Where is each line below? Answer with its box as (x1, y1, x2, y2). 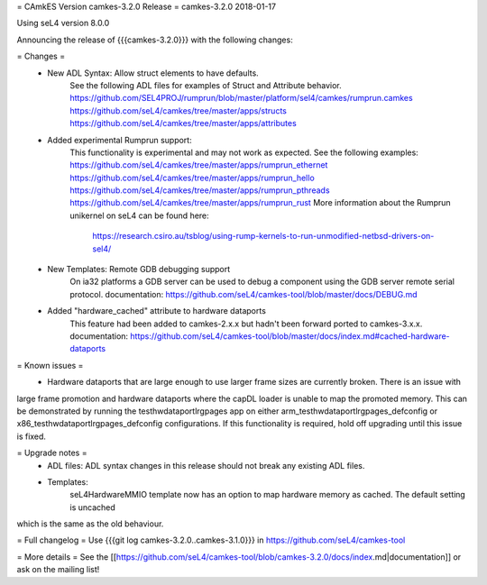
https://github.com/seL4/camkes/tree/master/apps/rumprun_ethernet (69, 160, 328, 170)
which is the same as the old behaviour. (16, 518, 164, 529)
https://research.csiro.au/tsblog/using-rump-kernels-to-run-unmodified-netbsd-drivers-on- (92, 231, 435, 242)
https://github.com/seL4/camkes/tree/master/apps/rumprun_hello (69, 172, 315, 183)
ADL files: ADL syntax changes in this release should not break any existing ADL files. (47, 460, 365, 471)
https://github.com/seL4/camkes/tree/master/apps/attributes (69, 118, 297, 129)
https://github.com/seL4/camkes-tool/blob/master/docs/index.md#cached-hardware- (130, 330, 450, 342)
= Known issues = (16, 360, 84, 370)
